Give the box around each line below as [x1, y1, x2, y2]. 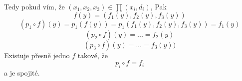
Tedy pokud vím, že [4, 1, 65, 11]
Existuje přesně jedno [4, 50, 70, 60]
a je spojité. [4, 67, 40, 78]
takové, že [77, 50, 108, 60]
